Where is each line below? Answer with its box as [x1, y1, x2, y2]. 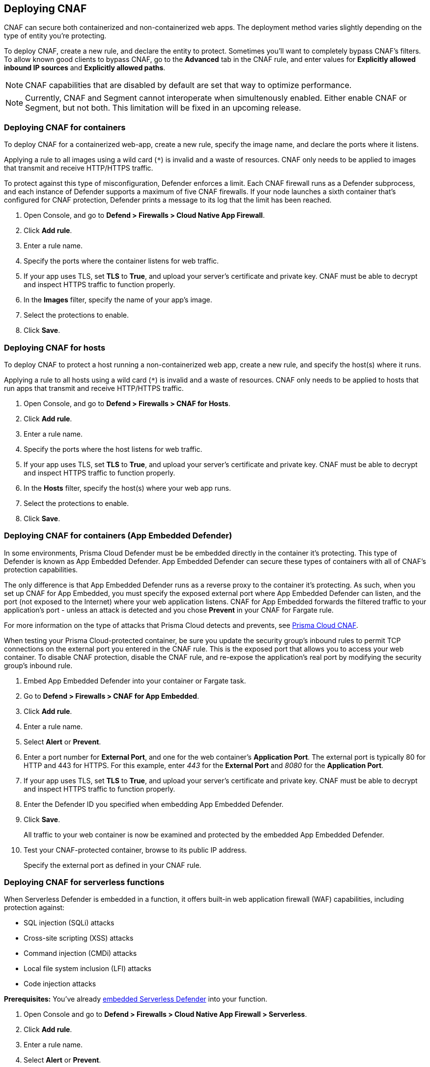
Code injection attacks [24, 979, 96, 988]
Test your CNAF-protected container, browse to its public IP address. [24, 845, 247, 854]
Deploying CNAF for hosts [4, 342, 106, 353]
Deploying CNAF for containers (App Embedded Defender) [4, 531, 232, 541]
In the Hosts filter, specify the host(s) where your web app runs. [24, 483, 231, 492]
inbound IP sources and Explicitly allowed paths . [4, 63, 166, 72]
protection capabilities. [4, 565, 78, 574]
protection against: [4, 903, 65, 912]
